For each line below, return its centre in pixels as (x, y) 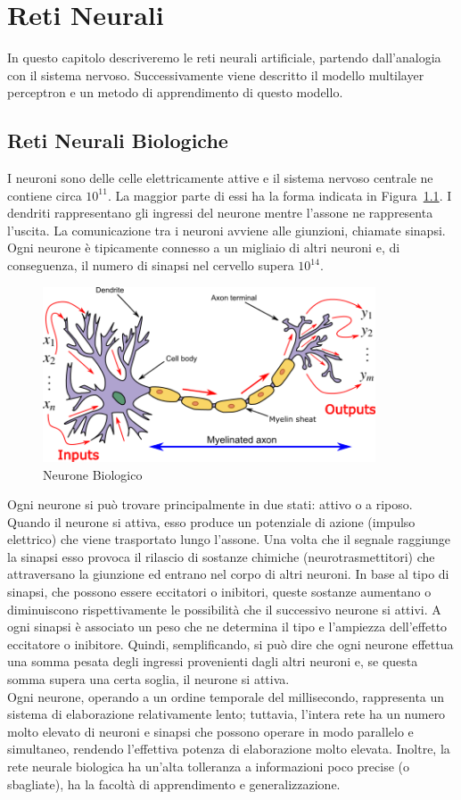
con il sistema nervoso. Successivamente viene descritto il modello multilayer (216, 74)
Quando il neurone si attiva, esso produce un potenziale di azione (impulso (211, 521)
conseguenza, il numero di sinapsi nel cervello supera (151, 265)
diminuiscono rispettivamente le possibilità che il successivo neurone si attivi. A (224, 609)
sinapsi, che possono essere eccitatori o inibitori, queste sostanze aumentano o (219, 592)
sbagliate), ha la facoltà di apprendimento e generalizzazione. (174, 784)
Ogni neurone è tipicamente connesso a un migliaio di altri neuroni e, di (204, 247)
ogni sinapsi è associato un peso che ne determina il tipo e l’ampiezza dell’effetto (227, 627)
